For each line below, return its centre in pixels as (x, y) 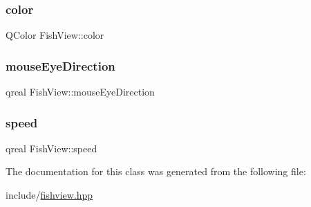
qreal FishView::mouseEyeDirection (80, 92)
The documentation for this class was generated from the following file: (156, 171)
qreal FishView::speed (51, 148)
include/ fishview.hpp (49, 195)
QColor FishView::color (55, 35)
